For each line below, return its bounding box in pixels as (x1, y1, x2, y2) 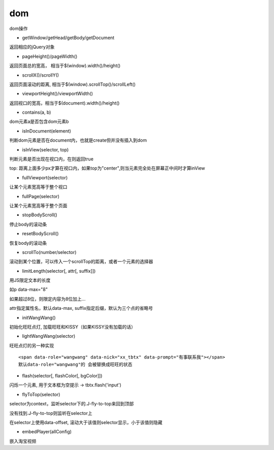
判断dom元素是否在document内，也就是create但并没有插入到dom (9, 137, 147, 143)
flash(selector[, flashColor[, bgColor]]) (22, 373, 102, 378)
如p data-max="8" (9, 286, 48, 293)
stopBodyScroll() (22, 212, 58, 218)
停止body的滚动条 (9, 221, 47, 227)
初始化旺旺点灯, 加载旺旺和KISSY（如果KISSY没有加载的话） (9, 324, 136, 330)
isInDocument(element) (22, 127, 71, 134)
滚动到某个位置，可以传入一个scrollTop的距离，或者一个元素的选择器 (9, 259, 153, 265)
